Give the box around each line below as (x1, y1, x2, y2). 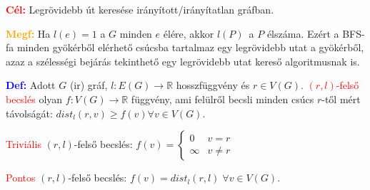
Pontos (6, 170, 36, 185)
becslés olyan (6, 91, 63, 106)
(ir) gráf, (69, 78, 108, 93)
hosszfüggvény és (176, 78, 250, 93)
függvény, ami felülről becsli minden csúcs (131, 91, 314, 106)
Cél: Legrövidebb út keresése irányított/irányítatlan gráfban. (6, 2, 274, 16)
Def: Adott (6, 78, 56, 93)
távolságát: (6, 105, 53, 120)
